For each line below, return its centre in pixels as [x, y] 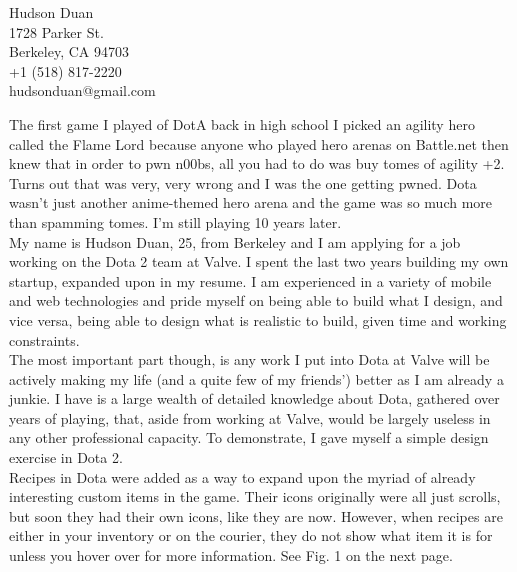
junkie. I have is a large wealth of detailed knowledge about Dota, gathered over [254, 398]
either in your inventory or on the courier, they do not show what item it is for [251, 535]
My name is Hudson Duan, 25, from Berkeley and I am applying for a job [235, 241]
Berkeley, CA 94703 [69, 51]
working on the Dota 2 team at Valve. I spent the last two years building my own [259, 261]
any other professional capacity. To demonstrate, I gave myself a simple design [249, 437]
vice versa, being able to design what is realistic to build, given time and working [258, 319]
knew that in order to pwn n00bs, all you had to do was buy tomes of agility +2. [257, 163]
